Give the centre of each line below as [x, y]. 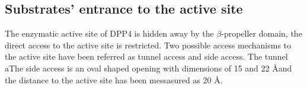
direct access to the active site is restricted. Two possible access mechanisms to [148, 45]
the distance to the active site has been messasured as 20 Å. [114, 79]
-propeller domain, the [262, 33]
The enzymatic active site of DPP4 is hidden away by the [109, 33]
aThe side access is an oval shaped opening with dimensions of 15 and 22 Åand [148, 68]
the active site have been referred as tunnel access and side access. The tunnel [146, 56]
